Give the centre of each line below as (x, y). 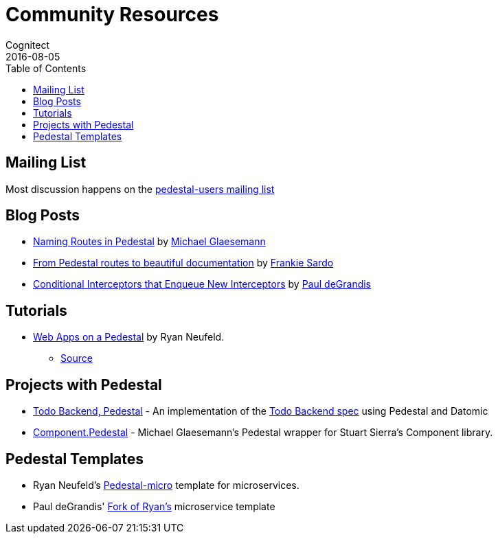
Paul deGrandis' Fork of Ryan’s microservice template (154, 506)
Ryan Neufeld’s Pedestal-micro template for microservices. (166, 485)
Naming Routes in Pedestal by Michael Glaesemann (149, 242)
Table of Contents (46, 68)
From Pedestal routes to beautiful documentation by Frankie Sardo (183, 263)
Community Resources (112, 14)
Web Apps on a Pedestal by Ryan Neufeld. (129, 337)
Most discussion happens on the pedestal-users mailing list (140, 189)
